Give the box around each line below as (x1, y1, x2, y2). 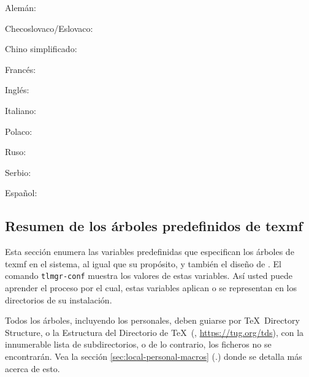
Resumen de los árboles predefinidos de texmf (5, 216, 303, 235)
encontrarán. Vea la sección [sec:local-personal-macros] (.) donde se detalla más (5, 349, 302, 362)
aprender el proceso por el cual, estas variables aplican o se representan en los (5, 281, 297, 294)
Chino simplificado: (5, 42, 77, 55)
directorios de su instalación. (5, 293, 112, 306)
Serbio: (5, 166, 31, 178)
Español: (5, 186, 37, 199)
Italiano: (5, 104, 36, 116)
